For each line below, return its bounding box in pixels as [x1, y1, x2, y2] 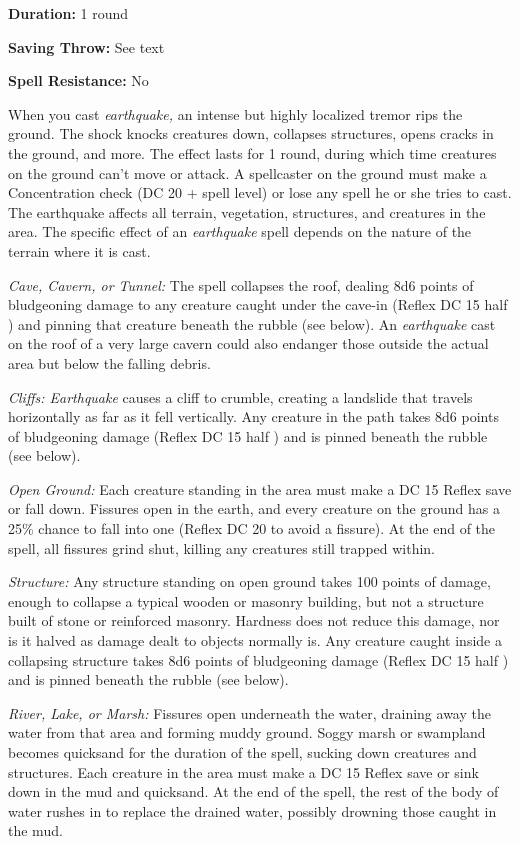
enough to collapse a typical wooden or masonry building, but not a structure [8, 590, 484, 611]
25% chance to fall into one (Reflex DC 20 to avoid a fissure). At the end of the [8, 518, 496, 539]
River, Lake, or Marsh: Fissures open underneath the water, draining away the [8, 702, 491, 723]
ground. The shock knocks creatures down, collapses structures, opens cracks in [8, 123, 494, 144]
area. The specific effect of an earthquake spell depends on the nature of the [8, 221, 472, 242]
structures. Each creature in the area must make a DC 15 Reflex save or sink [8, 761, 479, 782]
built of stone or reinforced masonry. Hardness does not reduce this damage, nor [8, 610, 500, 631]
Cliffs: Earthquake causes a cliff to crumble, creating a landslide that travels [8, 386, 473, 407]
